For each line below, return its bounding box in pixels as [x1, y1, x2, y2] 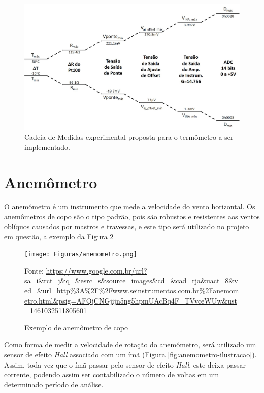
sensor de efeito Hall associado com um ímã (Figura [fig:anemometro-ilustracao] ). [4, 349, 257, 359]
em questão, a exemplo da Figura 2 [4, 231, 114, 241]
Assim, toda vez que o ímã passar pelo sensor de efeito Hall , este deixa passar [4, 359, 246, 370]
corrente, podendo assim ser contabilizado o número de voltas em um [4, 369, 219, 380]
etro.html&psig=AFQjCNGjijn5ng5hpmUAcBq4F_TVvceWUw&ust [24, 295, 237, 306]
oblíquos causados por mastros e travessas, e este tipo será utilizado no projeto [4, 221, 249, 231]
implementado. [24, 142, 70, 153]
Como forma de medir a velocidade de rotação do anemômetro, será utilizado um [4, 339, 256, 350]
